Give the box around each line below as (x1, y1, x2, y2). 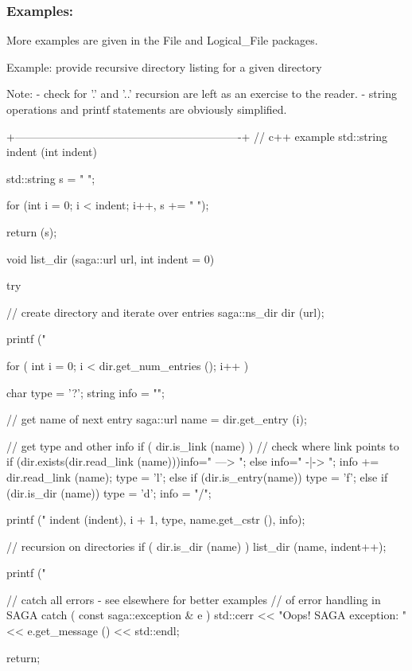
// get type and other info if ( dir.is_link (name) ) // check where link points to (6, 437, 399, 454)
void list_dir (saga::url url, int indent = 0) (6, 250, 215, 267)
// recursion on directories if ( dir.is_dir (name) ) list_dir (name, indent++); (6, 537, 387, 554)
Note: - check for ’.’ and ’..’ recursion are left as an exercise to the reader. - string (6, 85, 397, 102)
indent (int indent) (6, 143, 97, 160)
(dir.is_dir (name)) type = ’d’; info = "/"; (6, 484, 212, 501)
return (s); (6, 223, 57, 240)
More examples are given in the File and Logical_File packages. (6, 32, 318, 49)
